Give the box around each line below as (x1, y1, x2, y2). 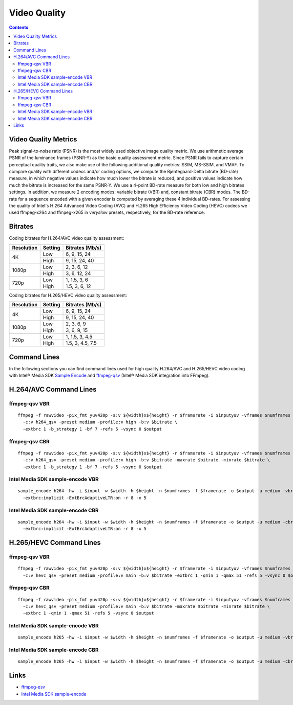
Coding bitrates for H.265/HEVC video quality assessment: (9, 292, 127, 298)
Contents (9, 24, 29, 30)
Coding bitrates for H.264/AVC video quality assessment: (9, 235, 125, 241)
